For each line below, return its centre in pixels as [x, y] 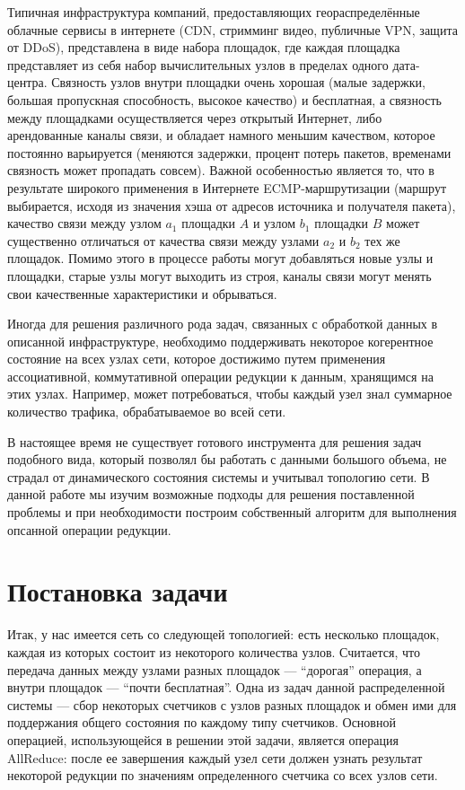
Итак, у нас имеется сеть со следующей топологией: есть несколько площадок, [224, 634]
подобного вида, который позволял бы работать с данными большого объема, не [227, 459]
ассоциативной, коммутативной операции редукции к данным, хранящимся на [220, 376]
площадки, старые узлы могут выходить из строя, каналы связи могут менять [219, 275]
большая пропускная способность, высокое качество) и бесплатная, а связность [224, 99]
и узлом [274, 223]
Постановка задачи [118, 591]
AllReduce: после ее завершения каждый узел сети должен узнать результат [215, 757]
